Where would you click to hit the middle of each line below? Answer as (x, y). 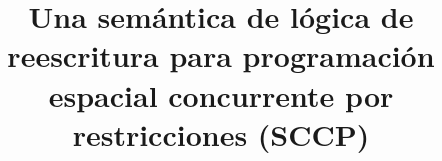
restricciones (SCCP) (221, 133)
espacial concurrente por (221, 94)
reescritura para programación (221, 55)
